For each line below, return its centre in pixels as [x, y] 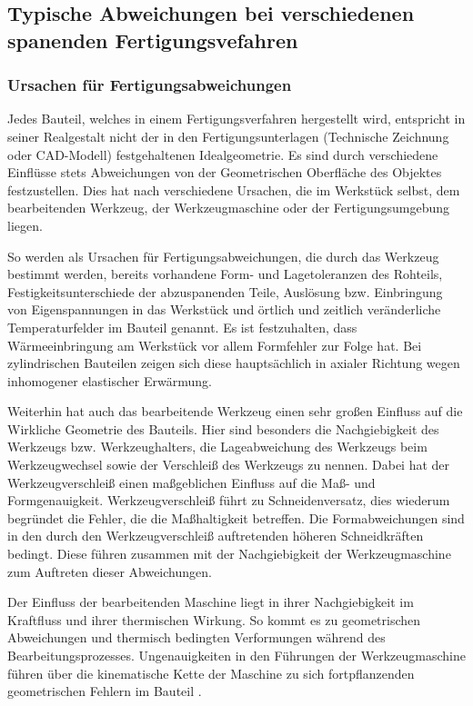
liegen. [25, 225]
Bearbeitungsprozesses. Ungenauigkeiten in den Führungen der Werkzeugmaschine [236, 656]
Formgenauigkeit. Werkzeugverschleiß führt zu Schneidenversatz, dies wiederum [229, 500]
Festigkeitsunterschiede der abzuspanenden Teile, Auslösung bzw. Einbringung [225, 291]
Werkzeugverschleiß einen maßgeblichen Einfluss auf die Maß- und [191, 482]
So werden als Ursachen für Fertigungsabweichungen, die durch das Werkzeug [223, 256]
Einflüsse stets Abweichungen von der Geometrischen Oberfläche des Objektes [225, 172]
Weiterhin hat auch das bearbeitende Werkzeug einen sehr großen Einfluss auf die [235, 411]
